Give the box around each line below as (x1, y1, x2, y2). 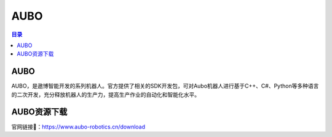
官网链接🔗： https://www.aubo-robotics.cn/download (11, 123, 146, 130)
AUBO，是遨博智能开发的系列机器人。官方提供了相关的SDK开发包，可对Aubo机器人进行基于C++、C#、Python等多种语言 (11, 83, 319, 90)
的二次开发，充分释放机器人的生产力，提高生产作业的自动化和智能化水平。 (11, 91, 200, 98)
